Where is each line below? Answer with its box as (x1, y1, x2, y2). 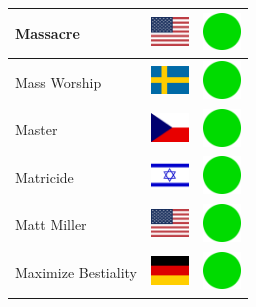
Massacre (15, 22, 80, 43)
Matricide (15, 166, 74, 187)
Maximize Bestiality (15, 262, 137, 283)
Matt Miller (15, 214, 87, 235)
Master (15, 119, 58, 140)
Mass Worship (15, 71, 102, 92)
